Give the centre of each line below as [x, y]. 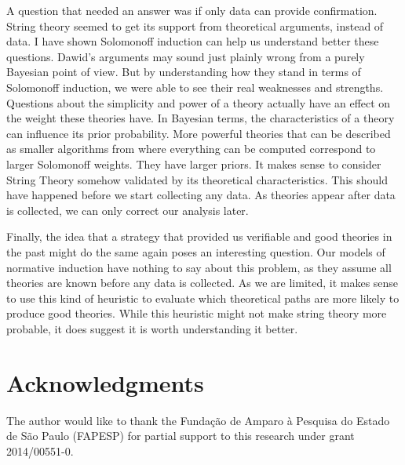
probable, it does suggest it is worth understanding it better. [152, 328]
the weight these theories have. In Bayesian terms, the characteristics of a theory [201, 118]
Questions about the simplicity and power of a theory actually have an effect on [199, 102]
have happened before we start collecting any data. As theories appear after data [201, 195]
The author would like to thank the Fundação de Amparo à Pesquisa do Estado [198, 420]
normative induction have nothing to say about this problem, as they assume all [199, 267]
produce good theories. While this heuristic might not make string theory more [197, 313]
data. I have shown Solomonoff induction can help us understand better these [193, 41]
